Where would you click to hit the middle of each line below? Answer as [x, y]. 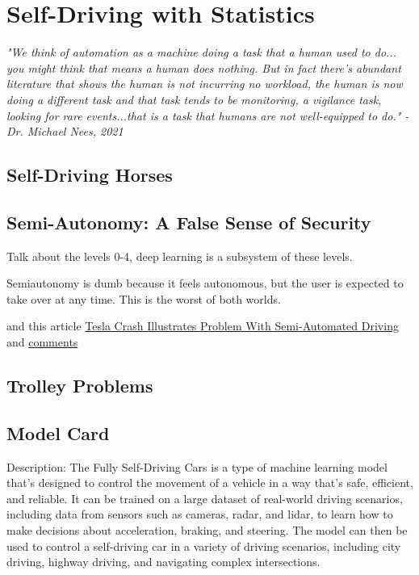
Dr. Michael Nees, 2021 [65, 131]
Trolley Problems [80, 386]
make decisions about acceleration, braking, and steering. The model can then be [207, 530]
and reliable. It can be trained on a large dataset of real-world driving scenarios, [205, 498]
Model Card [58, 432]
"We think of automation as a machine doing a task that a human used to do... [201, 52]
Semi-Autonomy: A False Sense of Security [189, 222]
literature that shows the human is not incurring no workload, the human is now [205, 84]
